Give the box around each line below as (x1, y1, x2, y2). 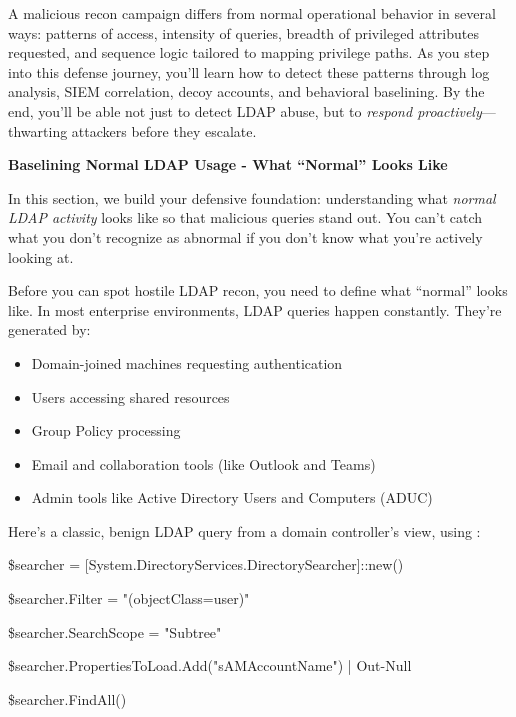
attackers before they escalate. (71, 120, 257, 141)
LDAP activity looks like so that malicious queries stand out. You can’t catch (8, 207, 483, 228)
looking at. (8, 246, 74, 267)
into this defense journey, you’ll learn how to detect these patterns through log (8, 61, 490, 82)
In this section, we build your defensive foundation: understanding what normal (8, 187, 496, 208)
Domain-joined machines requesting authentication (31, 352, 343, 373)
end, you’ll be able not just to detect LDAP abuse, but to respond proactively (8, 100, 482, 121)
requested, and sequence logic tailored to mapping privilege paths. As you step (8, 42, 490, 63)
